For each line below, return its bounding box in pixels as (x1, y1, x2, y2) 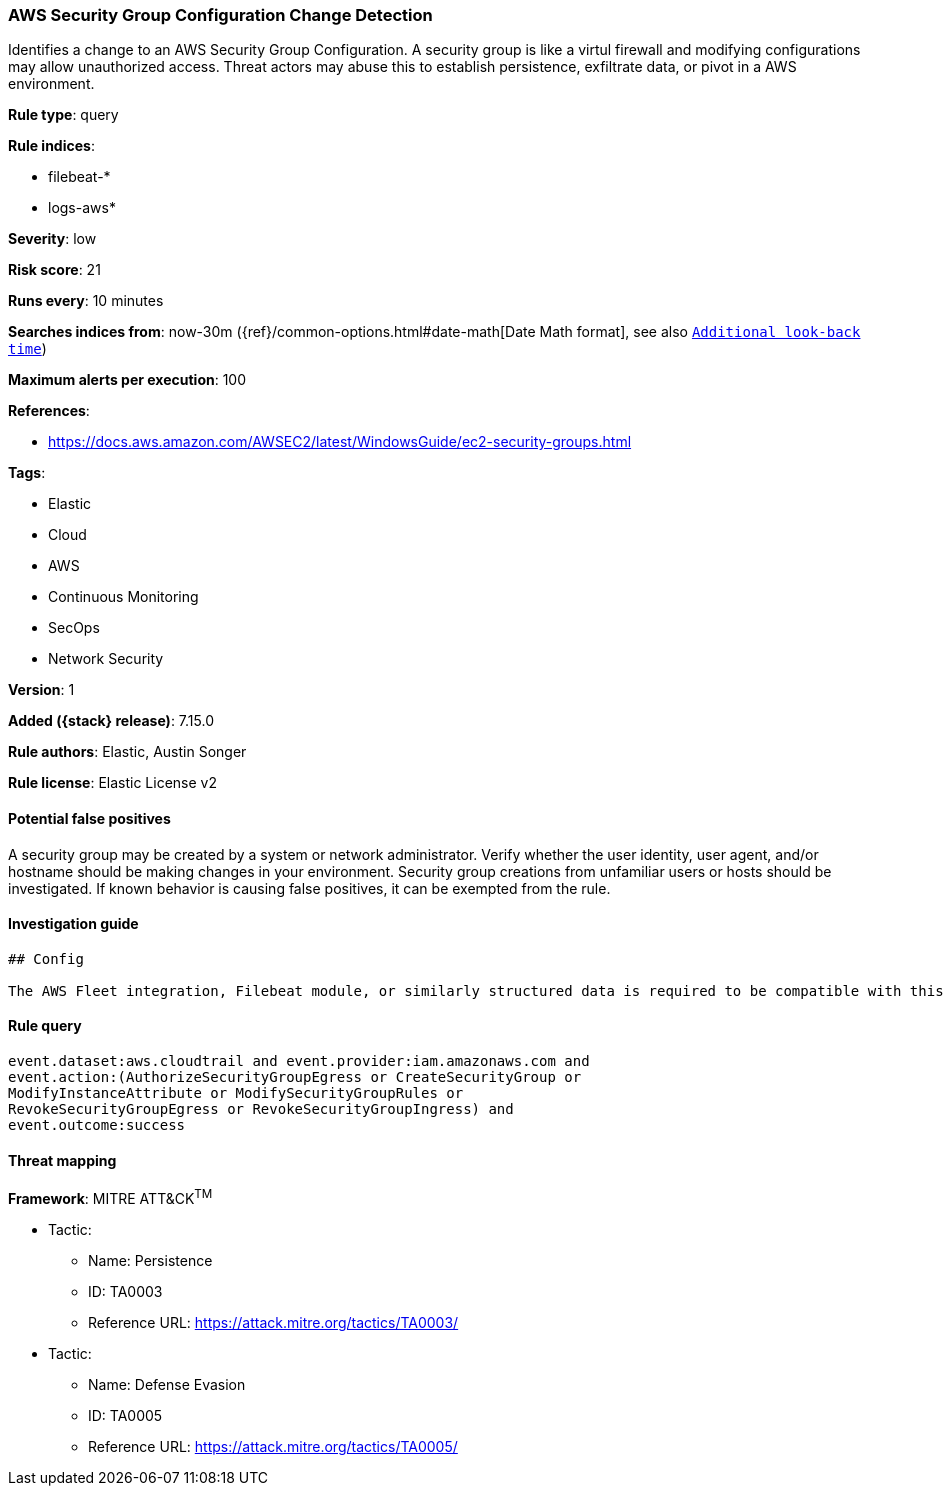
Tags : (8, 464, 46, 482)
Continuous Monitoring (48, 588, 199, 606)
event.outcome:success (8, 1117, 186, 1134)
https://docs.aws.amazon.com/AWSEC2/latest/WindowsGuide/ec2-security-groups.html (48, 433, 632, 451)
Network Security (48, 650, 164, 668)
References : (8, 402, 90, 420)
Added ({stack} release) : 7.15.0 (8, 712, 214, 730)
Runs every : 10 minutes (8, 292, 164, 310)
